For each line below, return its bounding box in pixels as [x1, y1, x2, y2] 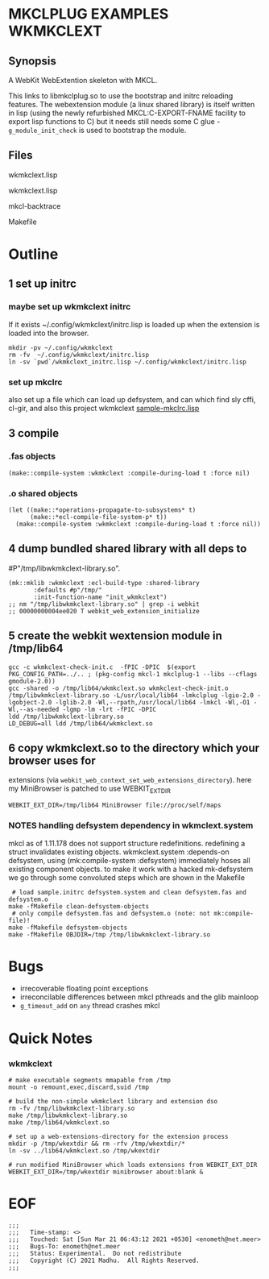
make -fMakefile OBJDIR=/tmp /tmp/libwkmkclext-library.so [8, 930, 211, 939]
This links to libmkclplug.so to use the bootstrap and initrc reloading [8, 91, 234, 101]
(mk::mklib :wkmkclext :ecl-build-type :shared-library [8, 579, 200, 587]
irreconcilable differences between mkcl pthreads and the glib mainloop [19, 992, 259, 1002]
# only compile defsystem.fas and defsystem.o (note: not [11, 909, 211, 917]
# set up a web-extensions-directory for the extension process [8, 1132, 229, 1140]
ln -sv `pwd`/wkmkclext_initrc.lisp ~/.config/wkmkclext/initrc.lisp [8, 358, 247, 366]
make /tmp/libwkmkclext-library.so [8, 1111, 128, 1119]
